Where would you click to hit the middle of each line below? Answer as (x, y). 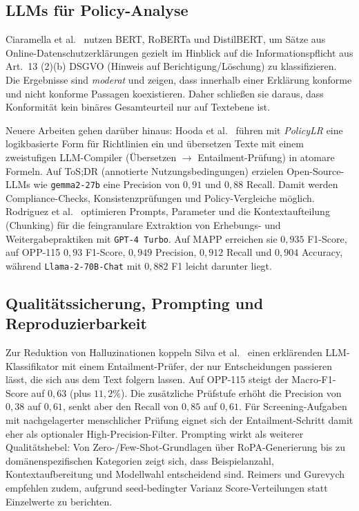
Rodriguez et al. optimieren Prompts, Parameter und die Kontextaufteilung (168, 211)
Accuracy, (322, 252)
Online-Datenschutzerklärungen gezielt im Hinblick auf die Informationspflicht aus (179, 52)
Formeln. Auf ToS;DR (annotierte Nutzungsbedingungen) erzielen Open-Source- (175, 170)
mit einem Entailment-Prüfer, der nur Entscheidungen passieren (197, 365)
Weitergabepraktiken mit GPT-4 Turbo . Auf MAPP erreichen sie (142, 238)
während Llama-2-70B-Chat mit (74, 265)
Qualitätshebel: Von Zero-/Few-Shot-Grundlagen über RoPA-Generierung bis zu (175, 447)
